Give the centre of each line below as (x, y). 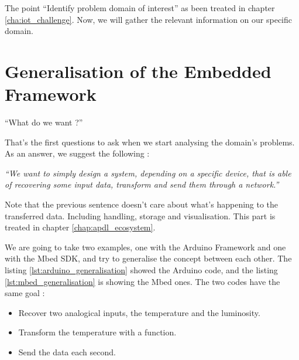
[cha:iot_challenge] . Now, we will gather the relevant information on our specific (149, 19)
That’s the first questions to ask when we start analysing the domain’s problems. (150, 142)
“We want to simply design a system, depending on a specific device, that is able (148, 173)
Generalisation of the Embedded (138, 71)
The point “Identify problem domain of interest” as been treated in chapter (140, 8)
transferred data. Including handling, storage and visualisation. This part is (140, 215)
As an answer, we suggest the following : (77, 153)
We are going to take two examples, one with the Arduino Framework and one (145, 247)
